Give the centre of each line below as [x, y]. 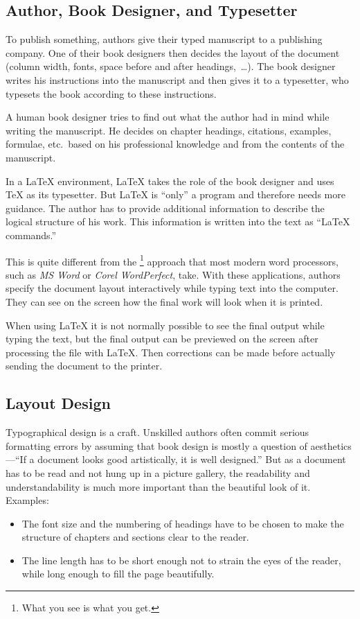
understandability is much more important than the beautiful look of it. [158, 486]
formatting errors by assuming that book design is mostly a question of [156, 445]
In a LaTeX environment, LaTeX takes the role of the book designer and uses [170, 181]
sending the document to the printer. [84, 366]
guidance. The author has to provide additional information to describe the [165, 208]
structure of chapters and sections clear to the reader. [135, 537]
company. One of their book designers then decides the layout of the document [173, 52]
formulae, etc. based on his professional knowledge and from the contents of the [175, 144]
